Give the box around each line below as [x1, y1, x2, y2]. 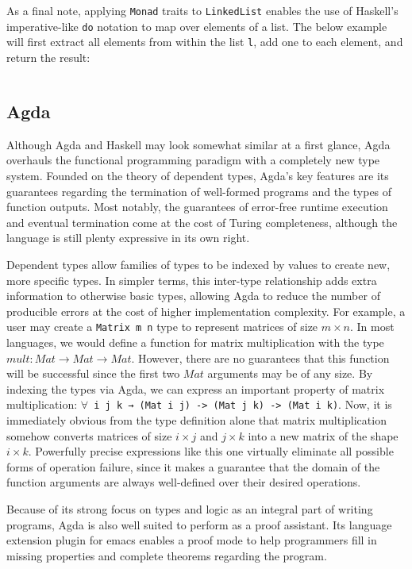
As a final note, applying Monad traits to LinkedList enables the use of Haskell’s [6, 2, 399, 18]
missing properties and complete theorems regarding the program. [6, 547, 327, 563]
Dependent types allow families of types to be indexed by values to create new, [6, 256, 391, 272]
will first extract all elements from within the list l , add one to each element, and [6, 33, 403, 50]
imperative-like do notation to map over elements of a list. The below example [6, 17, 387, 34]
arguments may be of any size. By [207, 365, 373, 382]
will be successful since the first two [6, 365, 180, 382]
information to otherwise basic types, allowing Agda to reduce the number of [6, 287, 380, 304]
